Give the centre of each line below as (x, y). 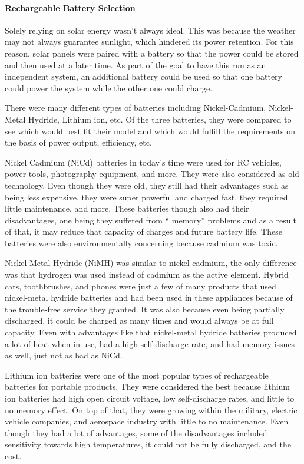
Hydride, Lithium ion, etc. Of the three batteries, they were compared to (160, 119)
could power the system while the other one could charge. (109, 88)
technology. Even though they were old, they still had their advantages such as (147, 185)
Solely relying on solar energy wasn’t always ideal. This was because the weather (150, 30)
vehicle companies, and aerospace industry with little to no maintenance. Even (147, 421)
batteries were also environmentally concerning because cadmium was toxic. (141, 243)
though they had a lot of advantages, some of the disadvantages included (136, 432)
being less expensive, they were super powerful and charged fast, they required (146, 197)
